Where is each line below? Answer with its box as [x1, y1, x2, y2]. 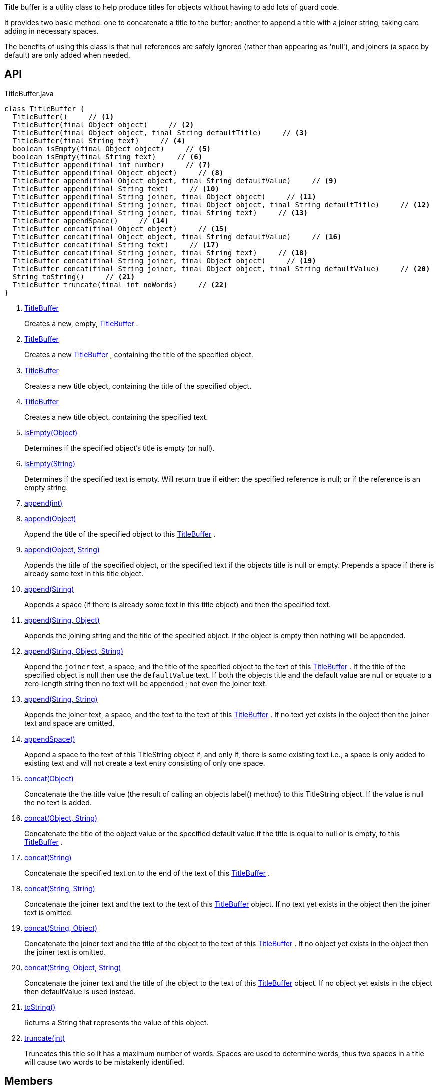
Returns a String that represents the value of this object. [24, 1018, 209, 1027]
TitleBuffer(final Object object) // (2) [12, 120, 194, 129]
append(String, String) [24, 694, 98, 703]
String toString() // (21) [12, 272, 135, 281]
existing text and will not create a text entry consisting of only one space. [24, 758, 265, 767]
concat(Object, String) [24, 813, 98, 822]
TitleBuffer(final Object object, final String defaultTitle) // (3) [12, 128, 308, 137]
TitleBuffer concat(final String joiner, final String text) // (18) [12, 248, 308, 257]
